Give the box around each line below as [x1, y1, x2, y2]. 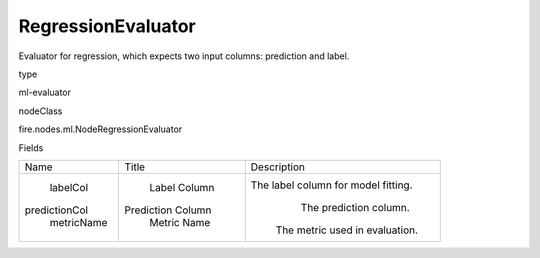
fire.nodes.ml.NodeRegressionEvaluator [18, 123, 183, 135]
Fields [18, 141, 44, 154]
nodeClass [18, 105, 63, 117]
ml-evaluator [18, 86, 72, 99]
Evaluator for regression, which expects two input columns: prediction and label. [18, 50, 350, 62]
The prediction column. [300, 200, 410, 214]
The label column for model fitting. [250, 178, 414, 192]
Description [250, 160, 305, 174]
